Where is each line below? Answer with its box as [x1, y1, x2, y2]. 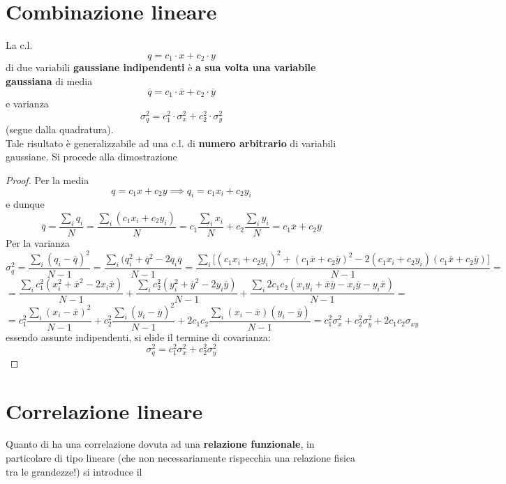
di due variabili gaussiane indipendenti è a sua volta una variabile [6, 60, 316, 75]
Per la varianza [6, 235, 70, 250]
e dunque [6, 197, 45, 211]
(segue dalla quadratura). [6, 122, 114, 137]
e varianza [6, 96, 49, 111]
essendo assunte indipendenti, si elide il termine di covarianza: [6, 329, 271, 344]
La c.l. [6, 38, 33, 52]
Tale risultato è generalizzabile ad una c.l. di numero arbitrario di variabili [6, 135, 336, 150]
